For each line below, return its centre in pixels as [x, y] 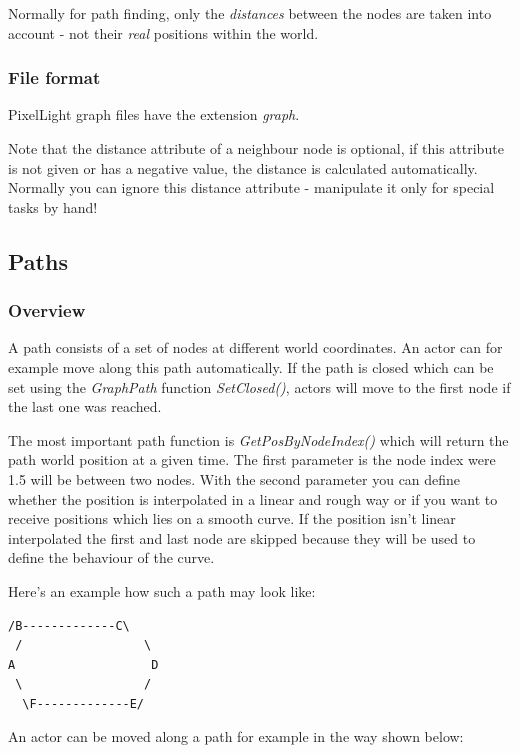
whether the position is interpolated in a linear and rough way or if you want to [253, 498]
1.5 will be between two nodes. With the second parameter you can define [234, 478]
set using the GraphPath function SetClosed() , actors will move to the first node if [259, 386]
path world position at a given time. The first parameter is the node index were [252, 459]
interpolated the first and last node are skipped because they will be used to [242, 537]
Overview [47, 310]
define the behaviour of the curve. [111, 557]
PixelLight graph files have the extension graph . [154, 114]
